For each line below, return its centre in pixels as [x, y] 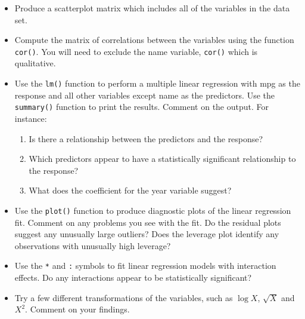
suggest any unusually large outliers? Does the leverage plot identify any [147, 234]
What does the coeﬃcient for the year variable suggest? [130, 190]
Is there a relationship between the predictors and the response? [146, 138]
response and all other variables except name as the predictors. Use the [144, 95]
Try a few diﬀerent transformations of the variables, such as [124, 297]
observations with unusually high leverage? [93, 245]
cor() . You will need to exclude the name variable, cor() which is [136, 51]
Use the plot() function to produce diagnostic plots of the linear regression [153, 210]
